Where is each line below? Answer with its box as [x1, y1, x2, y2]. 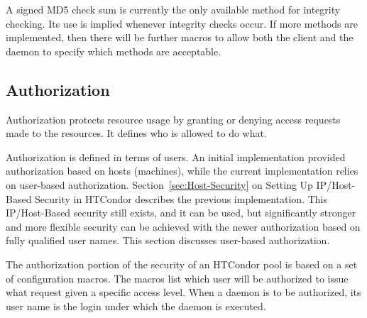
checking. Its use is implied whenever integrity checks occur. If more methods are [6, 16, 358, 31]
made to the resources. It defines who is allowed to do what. [6, 126, 267, 141]
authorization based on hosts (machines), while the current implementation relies [6, 163, 358, 178]
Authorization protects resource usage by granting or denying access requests [6, 111, 341, 126]
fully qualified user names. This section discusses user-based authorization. [6, 233, 330, 248]
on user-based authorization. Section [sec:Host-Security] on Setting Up [6, 177, 313, 192]
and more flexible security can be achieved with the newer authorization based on [6, 219, 361, 234]
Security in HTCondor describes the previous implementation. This [35, 191, 328, 206]
